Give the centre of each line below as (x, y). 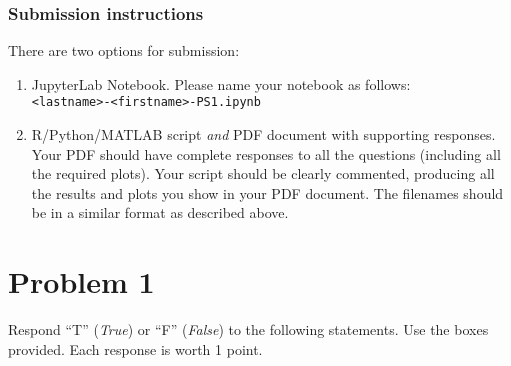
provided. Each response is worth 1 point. (135, 348)
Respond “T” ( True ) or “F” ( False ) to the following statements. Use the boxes (248, 329)
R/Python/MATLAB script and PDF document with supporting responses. (263, 134)
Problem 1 (81, 281)
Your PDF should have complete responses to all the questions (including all (266, 153)
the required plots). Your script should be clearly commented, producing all (263, 173)
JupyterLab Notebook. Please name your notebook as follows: (221, 83)
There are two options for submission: (124, 50)
